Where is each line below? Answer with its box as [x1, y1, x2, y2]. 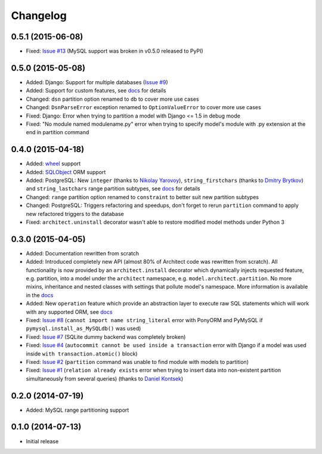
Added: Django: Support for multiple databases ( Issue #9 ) [26, 78, 168, 86]
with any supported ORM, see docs [26, 308, 113, 316]
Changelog [11, 9, 67, 22]
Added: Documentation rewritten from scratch [26, 249, 140, 257]
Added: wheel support [26, 160, 81, 167]
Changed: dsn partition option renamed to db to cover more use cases [26, 95, 199, 103]
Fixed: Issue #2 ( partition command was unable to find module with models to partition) [26, 358, 249, 365]
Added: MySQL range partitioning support [26, 406, 129, 413]
